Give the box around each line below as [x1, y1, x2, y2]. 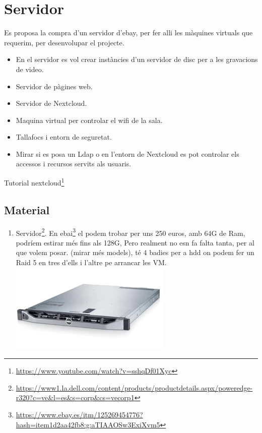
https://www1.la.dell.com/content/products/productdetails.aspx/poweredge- [16, 382, 253, 393]
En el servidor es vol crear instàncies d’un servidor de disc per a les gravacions [16, 54, 258, 65]
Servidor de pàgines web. [16, 81, 93, 91]
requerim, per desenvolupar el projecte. [4, 37, 124, 47]
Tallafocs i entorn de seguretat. [16, 132, 112, 142]
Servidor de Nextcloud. [16, 98, 87, 108]
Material [4, 202, 50, 217]
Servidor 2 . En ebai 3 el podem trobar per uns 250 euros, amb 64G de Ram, [16, 226, 245, 238]
